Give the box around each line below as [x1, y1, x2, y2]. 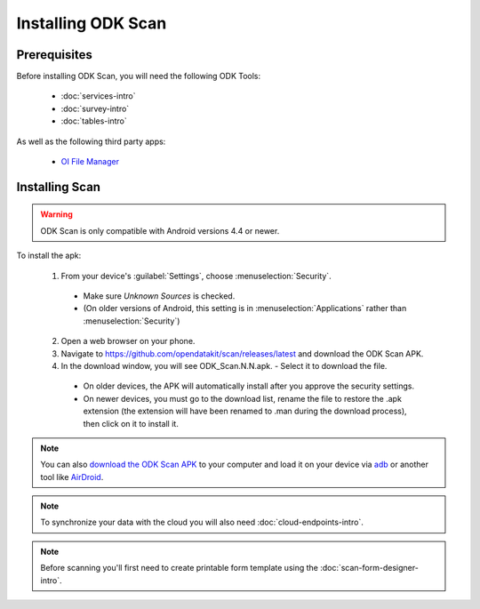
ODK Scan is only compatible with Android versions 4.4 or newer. [40, 225, 280, 236]
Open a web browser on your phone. [60, 336, 196, 347]
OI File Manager [60, 156, 120, 167]
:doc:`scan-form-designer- [320, 563, 420, 573]
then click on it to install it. [83, 418, 180, 429]
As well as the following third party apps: [16, 136, 166, 147]
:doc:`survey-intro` [60, 103, 130, 114]
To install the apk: [16, 250, 82, 261]
